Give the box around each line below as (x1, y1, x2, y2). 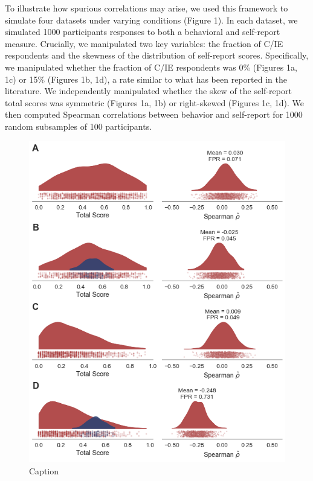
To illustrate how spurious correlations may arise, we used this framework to (5, 2, 288, 14)
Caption (29, 464, 59, 477)
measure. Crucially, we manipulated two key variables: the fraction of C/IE (5, 37, 283, 49)
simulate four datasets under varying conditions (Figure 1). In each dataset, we (5, 13, 298, 26)
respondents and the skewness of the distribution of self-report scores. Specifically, (5, 49, 309, 62)
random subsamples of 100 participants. (5, 119, 152, 132)
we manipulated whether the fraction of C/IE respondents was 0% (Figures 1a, (5, 60, 297, 73)
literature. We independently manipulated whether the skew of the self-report (5, 84, 292, 97)
